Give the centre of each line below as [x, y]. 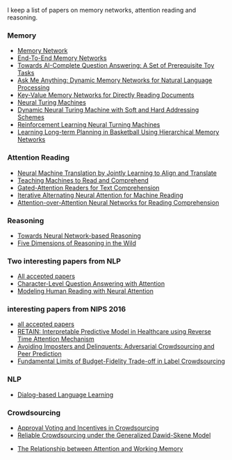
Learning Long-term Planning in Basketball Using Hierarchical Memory [118, 132]
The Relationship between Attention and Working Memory [100, 449]
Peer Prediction [39, 354]
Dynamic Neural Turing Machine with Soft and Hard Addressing [108, 110]
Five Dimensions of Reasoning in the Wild [77, 243]
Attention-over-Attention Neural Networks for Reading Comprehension [118, 202]
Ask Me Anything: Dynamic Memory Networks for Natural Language [115, 80]
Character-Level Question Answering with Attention [91, 284]
